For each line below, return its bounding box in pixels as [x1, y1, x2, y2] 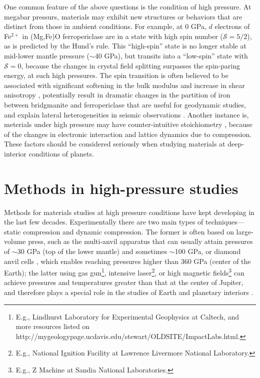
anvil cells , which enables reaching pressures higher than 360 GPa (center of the [4, 255, 251, 266]
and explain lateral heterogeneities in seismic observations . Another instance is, [4, 109, 249, 119]
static [4, 226, 21, 236]
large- [236, 226, 253, 236]
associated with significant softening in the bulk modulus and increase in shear [4, 79, 245, 90]
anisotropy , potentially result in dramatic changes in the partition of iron [4, 89, 230, 100]
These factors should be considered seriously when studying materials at [4, 138, 225, 149]
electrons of [214, 21, 250, 31]
